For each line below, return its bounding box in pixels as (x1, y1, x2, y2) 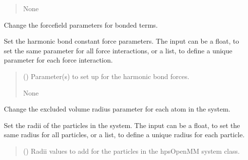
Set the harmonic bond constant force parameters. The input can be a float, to (4, 36, 239, 46)
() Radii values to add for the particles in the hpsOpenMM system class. (23, 145, 240, 156)
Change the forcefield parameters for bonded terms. (4, 19, 158, 30)
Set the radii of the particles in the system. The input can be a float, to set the (4, 120, 240, 130)
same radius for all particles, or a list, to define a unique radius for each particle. (4, 129, 245, 140)
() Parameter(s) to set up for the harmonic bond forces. (23, 71, 190, 81)
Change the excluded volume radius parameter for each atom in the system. (4, 104, 230, 114)
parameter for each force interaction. (4, 55, 113, 65)
